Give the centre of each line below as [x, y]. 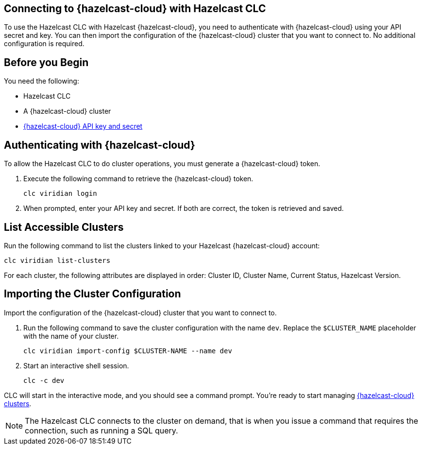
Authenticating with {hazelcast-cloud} [100, 145]
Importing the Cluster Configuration [93, 294]
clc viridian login [60, 194]
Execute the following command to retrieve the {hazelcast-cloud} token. [138, 179]
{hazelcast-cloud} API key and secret [83, 126]
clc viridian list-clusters [57, 260]
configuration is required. [44, 44]
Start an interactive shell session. [76, 365]
